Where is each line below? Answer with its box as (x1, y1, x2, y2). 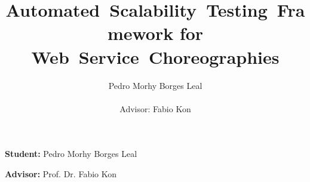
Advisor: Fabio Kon (119, 102, 191, 115)
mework (107, 21, 174, 45)
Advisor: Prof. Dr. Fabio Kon (5, 167, 117, 180)
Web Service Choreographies (31, 44, 280, 69)
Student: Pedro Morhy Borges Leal (5, 147, 137, 160)
